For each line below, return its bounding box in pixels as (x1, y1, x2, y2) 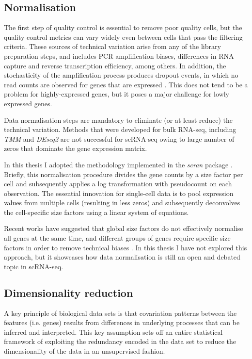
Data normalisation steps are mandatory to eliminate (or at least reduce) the (4, 114, 233, 125)
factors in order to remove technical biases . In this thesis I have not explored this (4, 242, 247, 252)
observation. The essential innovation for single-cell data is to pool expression (4, 188, 234, 198)
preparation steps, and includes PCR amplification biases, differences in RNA (4, 50, 234, 61)
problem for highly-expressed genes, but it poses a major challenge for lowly (4, 89, 229, 99)
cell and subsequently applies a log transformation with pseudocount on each (4, 179, 232, 189)
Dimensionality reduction (4, 285, 133, 300)
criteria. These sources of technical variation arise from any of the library (4, 41, 221, 51)
